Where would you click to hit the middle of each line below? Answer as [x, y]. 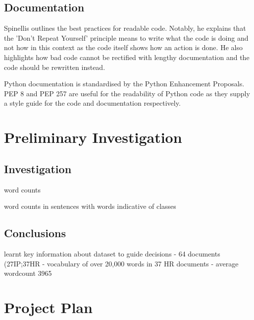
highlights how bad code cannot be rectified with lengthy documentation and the [127, 57]
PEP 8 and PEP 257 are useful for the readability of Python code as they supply [127, 93]
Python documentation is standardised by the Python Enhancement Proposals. [124, 84]
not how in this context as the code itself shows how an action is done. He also [123, 47]
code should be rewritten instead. [55, 67]
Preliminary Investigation [93, 137]
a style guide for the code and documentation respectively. [92, 103]
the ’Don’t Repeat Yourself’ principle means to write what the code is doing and [126, 37]
